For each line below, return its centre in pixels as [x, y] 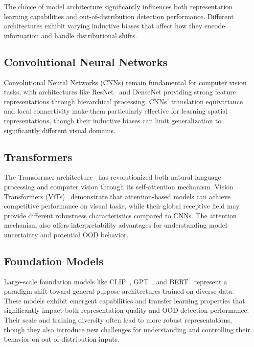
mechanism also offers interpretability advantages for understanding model [115, 225]
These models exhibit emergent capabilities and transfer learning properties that [125, 300]
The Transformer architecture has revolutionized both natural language [113, 177]
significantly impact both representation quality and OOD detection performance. [127, 310]
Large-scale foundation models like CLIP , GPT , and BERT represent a [116, 281]
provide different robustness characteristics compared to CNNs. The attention [120, 215]
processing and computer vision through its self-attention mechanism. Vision [119, 186]
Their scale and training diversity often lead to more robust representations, [118, 320]
